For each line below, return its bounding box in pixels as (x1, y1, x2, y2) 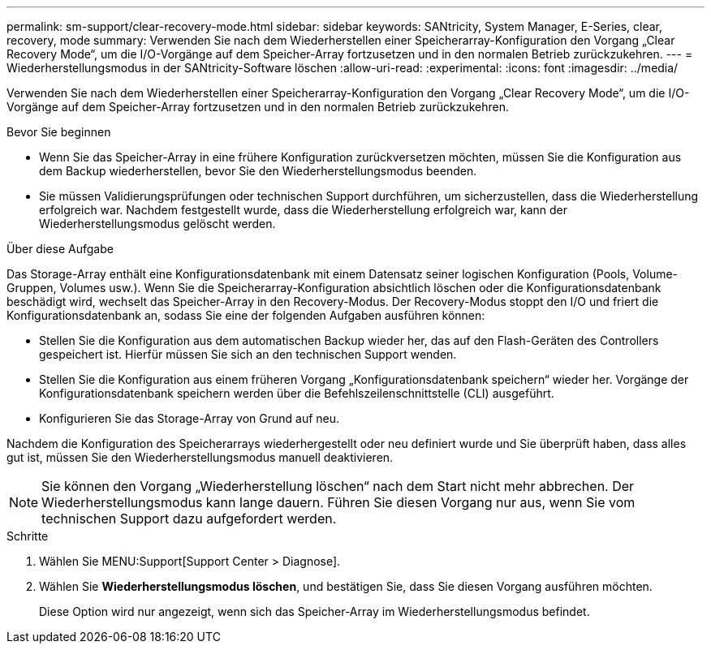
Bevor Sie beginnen (6, 125, 111, 139)
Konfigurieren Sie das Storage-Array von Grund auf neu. (39, 411, 340, 425)
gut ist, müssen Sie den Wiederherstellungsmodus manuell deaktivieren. (6, 450, 394, 464)
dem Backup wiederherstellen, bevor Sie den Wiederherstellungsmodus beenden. (39, 164, 477, 178)
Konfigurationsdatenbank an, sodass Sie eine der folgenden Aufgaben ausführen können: (6, 308, 485, 322)
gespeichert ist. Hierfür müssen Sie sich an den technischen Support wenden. (39, 347, 457, 361)
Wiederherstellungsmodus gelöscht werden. (39, 217, 276, 230)
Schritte (6, 529, 49, 543)
